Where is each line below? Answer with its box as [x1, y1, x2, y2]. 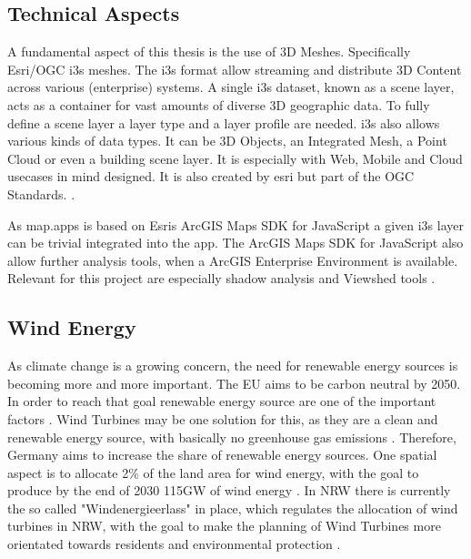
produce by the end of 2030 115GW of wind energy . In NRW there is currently [7, 481, 451, 500]
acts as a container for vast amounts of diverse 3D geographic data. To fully [7, 95, 430, 114]
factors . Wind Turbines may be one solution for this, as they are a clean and [7, 409, 438, 428]
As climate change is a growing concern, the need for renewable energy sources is [7, 356, 458, 375]
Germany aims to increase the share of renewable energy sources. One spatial [7, 445, 437, 464]
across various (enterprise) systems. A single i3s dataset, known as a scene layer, [7, 77, 455, 97]
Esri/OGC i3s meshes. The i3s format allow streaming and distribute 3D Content [7, 59, 462, 78]
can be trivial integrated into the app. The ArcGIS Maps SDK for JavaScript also [7, 233, 464, 252]
